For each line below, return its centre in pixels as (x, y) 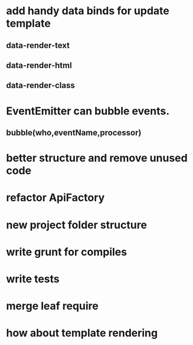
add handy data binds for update (88, 11)
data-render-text (38, 45)
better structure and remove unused (97, 158)
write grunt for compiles (67, 252)
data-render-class (40, 86)
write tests (33, 279)
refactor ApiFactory (55, 198)
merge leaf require (52, 306)
